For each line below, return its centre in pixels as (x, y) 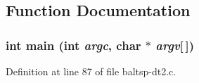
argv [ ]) (175, 45)
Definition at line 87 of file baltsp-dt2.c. (91, 71)
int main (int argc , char (73, 45)
